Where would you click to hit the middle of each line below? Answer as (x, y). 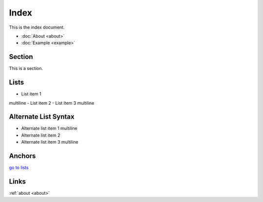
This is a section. (26, 69)
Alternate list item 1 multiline (49, 129)
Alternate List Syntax (42, 117)
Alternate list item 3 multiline (50, 142)
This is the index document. (37, 27)
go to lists (19, 167)
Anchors (22, 156)
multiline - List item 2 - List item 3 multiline (52, 103)
